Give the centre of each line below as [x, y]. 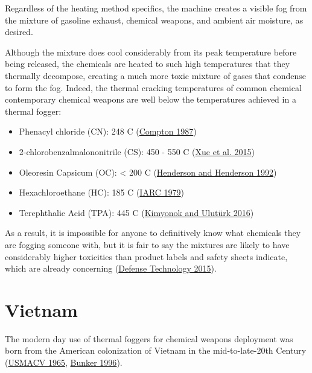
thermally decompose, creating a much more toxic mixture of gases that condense [155, 75]
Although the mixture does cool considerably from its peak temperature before [151, 52]
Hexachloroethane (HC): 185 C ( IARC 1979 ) [102, 192]
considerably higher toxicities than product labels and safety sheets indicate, [146, 256]
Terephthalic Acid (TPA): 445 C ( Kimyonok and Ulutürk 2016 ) [136, 212]
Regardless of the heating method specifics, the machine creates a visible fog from [156, 8]
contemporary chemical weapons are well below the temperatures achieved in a [151, 99]
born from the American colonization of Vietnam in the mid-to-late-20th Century [156, 350]
